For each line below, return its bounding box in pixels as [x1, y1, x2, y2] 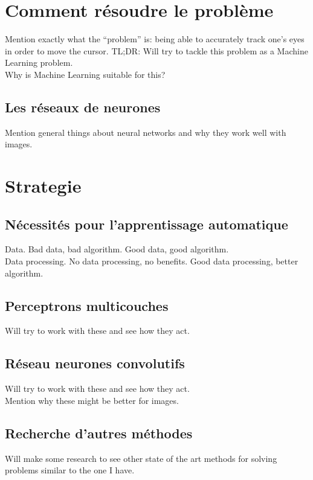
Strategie [5, 173, 82, 198]
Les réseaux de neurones [5, 97, 161, 116]
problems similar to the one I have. [5, 464, 135, 476]
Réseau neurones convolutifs [5, 354, 185, 373]
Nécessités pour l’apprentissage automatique [5, 214, 288, 233]
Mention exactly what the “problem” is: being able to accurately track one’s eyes [5, 33, 305, 45]
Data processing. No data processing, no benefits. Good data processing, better [5, 255, 298, 267]
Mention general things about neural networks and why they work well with [5, 126, 286, 138]
